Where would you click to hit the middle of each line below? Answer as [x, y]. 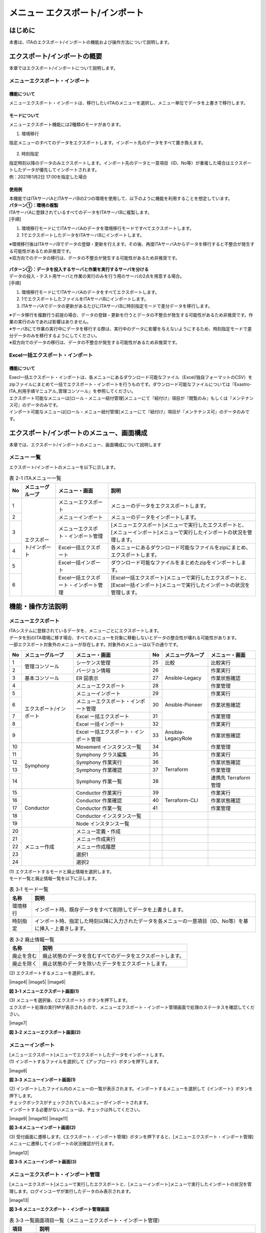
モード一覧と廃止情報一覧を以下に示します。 [54, 878]
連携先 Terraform [231, 778]
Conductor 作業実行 [99, 793]
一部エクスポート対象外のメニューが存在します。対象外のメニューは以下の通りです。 [95, 645]
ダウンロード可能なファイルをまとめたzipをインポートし [176, 562]
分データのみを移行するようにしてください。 [54, 336]
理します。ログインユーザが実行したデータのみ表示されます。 [71, 1191]
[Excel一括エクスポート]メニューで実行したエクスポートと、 [180, 578]
